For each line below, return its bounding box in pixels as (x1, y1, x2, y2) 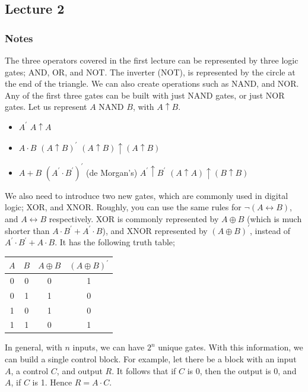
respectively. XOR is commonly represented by (49, 212, 219, 225)
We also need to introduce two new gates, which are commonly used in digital (5, 189, 288, 201)
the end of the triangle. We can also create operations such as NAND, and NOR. (5, 77, 299, 90)
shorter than (5, 224, 50, 236)
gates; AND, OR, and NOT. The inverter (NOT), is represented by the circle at (5, 65, 296, 78)
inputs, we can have (72, 341, 145, 353)
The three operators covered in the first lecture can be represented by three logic (5, 54, 299, 66)
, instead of (250, 224, 291, 236)
